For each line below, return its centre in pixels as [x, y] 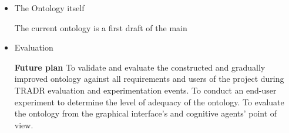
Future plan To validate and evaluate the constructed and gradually [140, 67]
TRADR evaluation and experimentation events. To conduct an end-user [145, 90]
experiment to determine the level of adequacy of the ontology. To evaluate [149, 102]
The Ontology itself [49, 8]
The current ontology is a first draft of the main [101, 27]
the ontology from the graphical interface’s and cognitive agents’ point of [146, 113]
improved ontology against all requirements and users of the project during [149, 79]
